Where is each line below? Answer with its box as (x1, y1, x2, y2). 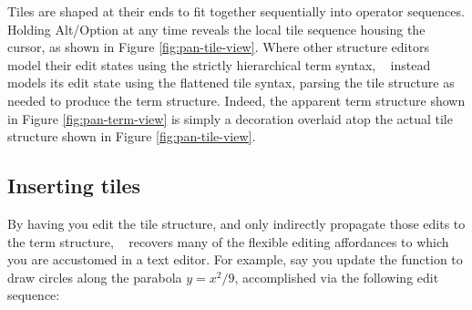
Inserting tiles (7, 171, 141, 200)
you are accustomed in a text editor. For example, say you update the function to (7, 250, 463, 269)
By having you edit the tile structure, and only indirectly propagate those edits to (7, 213, 466, 232)
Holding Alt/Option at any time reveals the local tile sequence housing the (7, 19, 426, 38)
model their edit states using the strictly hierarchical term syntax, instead (7, 55, 431, 74)
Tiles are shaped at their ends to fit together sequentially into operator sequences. (7, 2, 465, 20)
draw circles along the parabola (7, 267, 182, 286)
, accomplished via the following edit (234, 267, 439, 286)
